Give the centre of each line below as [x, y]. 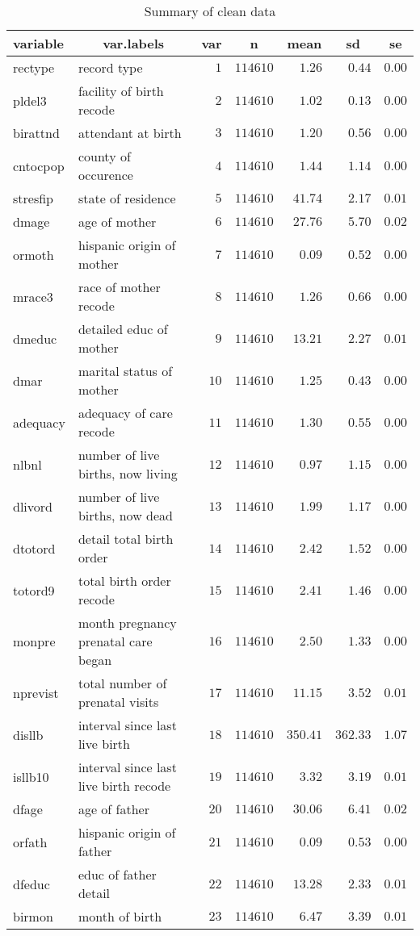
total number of [122, 683]
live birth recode [124, 786]
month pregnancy [127, 623]
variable [39, 43]
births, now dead [125, 515]
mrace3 [33, 296]
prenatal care [115, 641]
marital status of [125, 371]
